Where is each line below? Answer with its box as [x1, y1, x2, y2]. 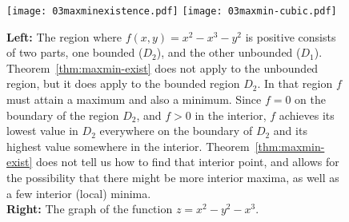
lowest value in [6, 122, 78, 139]
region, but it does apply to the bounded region [6, 75, 240, 92]
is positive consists [245, 28, 336, 45]
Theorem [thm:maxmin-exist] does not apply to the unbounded [6, 59, 319, 76]
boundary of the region [6, 106, 119, 123]
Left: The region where [6, 28, 122, 45]
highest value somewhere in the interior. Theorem [6, 137, 250, 154]
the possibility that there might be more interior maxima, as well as [6, 169, 339, 185]
